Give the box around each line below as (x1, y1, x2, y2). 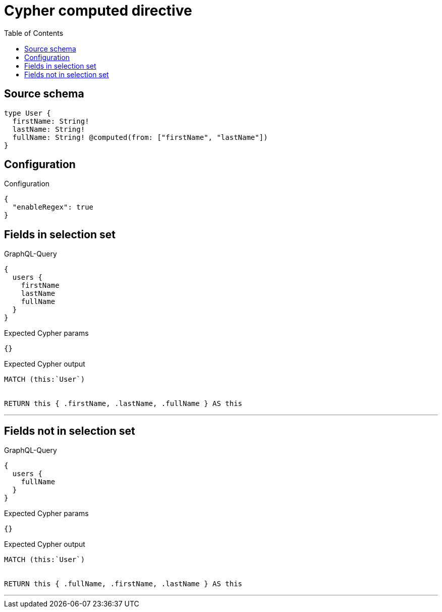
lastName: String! (12, 125, 85, 133)
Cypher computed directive (4, 2, 192, 19)
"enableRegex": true (12, 203, 94, 212)
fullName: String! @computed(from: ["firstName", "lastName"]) (12, 133, 268, 141)
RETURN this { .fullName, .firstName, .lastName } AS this (4, 580, 243, 588)
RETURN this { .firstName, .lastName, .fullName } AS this (4, 399, 243, 408)
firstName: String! (12, 117, 89, 125)
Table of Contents (4, 28, 64, 37)
